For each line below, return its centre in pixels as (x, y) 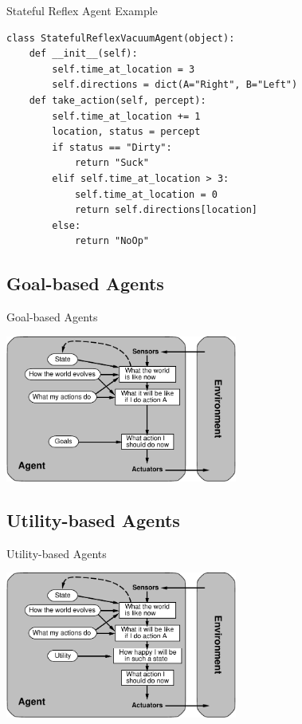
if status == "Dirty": (112, 147)
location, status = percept (126, 132)
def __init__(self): (83, 54)
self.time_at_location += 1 (126, 116)
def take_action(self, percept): (118, 100)
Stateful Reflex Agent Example (82, 10)
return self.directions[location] (166, 210)
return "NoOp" (112, 241)
